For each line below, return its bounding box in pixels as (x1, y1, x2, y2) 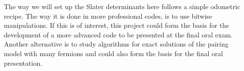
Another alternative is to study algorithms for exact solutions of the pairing (4, 39, 229, 49)
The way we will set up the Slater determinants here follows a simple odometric (4, 1, 241, 11)
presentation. (4, 58, 43, 68)
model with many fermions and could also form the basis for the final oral (4, 48, 223, 58)
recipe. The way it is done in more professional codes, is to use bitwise (4, 11, 213, 21)
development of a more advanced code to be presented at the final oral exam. (4, 29, 233, 39)
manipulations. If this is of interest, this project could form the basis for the (4, 20, 229, 30)
